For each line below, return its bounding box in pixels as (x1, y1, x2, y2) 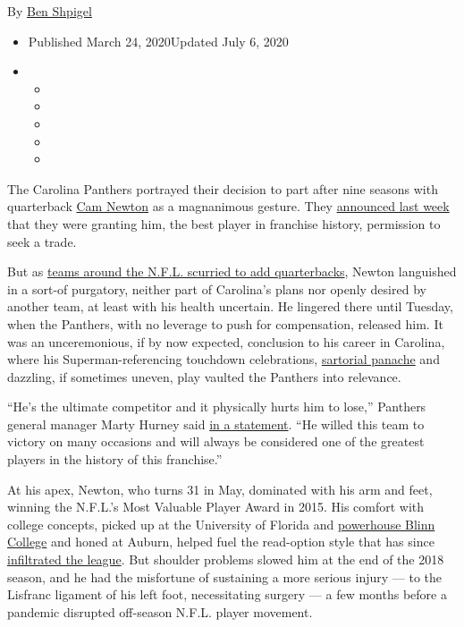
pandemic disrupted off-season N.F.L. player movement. (7, 602, 313, 621)
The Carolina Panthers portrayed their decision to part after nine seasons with (7, 179, 438, 198)
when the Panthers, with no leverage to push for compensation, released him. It (7, 314, 443, 333)
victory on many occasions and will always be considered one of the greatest (7, 432, 425, 451)
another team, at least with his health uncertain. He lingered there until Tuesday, (7, 297, 453, 316)
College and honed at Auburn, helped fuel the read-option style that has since (7, 532, 434, 551)
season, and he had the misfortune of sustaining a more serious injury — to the (7, 567, 443, 586)
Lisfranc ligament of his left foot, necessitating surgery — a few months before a (7, 585, 447, 604)
